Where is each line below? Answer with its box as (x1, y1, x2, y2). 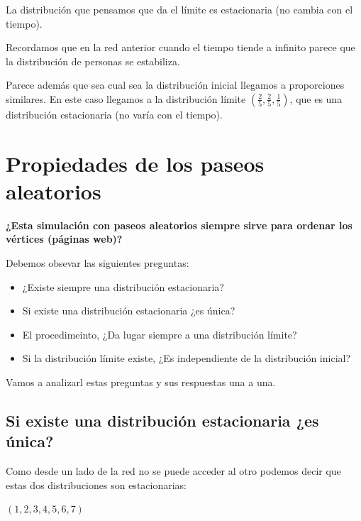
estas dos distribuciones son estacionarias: (6, 477, 187, 492)
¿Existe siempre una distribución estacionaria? (22, 279, 224, 294)
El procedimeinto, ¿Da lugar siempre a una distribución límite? (22, 327, 297, 341)
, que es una (289, 91, 343, 106)
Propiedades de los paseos (6, 148, 265, 177)
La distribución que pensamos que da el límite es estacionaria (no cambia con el (6, 2, 353, 16)
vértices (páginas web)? (6, 231, 123, 246)
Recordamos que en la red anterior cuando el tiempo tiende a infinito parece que (6, 40, 355, 55)
